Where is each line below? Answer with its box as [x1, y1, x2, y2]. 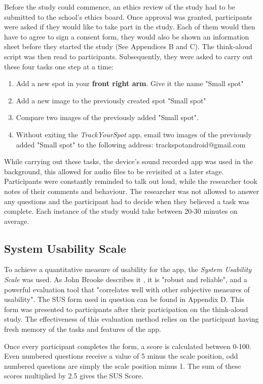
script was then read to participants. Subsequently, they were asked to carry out [4, 51, 253, 61]
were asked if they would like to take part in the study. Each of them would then [4, 21, 255, 32]
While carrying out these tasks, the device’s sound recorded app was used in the [4, 156, 253, 167]
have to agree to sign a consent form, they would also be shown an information [4, 31, 249, 42]
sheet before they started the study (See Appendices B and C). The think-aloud [4, 41, 252, 52]
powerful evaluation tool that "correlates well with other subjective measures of [4, 284, 250, 294]
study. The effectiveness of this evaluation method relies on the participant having [4, 314, 259, 324]
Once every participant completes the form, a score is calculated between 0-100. [4, 340, 251, 351]
